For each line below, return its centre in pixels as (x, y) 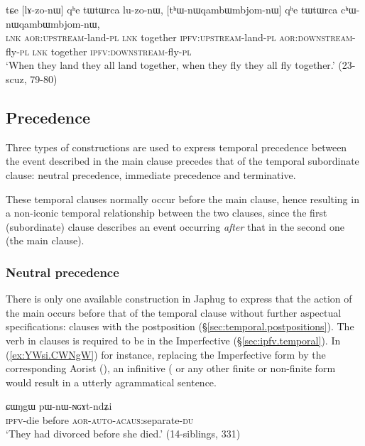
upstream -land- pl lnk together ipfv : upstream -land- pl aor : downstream (198, 37)
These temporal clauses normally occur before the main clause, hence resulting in (182, 198)
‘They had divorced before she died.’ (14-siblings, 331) (123, 434)
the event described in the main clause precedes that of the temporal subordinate (182, 161)
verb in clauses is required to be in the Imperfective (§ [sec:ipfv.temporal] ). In (173, 340)
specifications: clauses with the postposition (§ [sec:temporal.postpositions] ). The (180, 326)
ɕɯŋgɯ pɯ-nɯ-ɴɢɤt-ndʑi (59, 406)
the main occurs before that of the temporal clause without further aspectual (174, 312)
